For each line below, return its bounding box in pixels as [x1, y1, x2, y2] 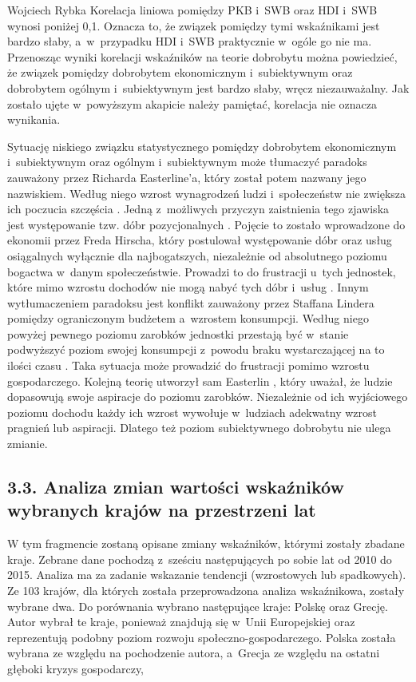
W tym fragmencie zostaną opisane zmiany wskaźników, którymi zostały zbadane [7, 535, 405, 552]
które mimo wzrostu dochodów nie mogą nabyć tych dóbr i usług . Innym [7, 279, 369, 295]
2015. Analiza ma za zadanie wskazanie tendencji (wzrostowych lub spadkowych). [7, 566, 406, 583]
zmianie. [7, 435, 48, 452]
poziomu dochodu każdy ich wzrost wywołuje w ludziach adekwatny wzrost [7, 403, 378, 420]
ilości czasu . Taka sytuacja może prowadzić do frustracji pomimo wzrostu [7, 357, 370, 374]
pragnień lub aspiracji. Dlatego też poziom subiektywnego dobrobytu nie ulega [7, 419, 391, 436]
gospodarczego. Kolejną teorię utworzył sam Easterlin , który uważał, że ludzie [7, 372, 393, 389]
